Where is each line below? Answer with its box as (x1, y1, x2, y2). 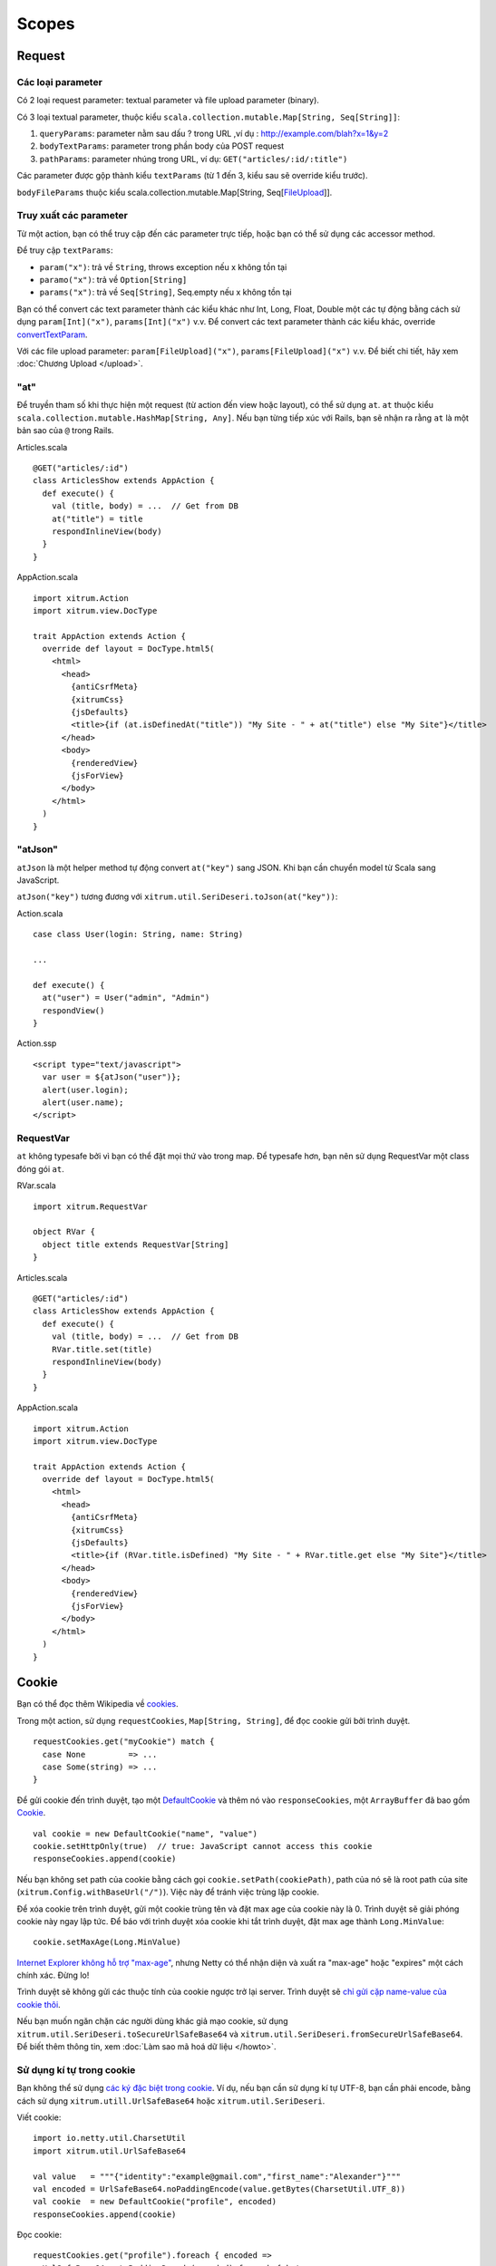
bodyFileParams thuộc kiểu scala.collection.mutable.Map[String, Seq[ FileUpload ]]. (16, 187, 333, 198)
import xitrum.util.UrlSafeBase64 (33, 2145, 186, 2156)
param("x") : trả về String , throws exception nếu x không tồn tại (39, 261, 287, 272)
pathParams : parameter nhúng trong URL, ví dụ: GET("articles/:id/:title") (39, 153, 348, 164)
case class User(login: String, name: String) (33, 929, 244, 940)
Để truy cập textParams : (16, 245, 113, 256)
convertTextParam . (16, 329, 88, 340)
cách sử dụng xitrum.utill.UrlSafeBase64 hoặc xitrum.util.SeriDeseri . (16, 2095, 326, 2106)
